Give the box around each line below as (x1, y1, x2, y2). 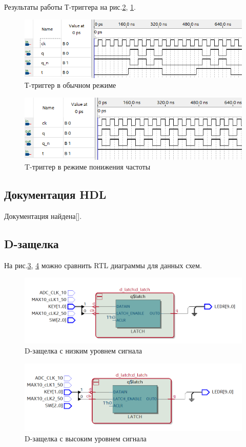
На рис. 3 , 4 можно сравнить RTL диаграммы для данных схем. (4, 259, 202, 270)
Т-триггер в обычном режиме (25, 80, 116, 90)
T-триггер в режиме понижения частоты (25, 161, 151, 172)
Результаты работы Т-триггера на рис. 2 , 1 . (4, 2, 136, 12)
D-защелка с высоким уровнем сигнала (25, 433, 147, 443)
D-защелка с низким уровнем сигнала (25, 345, 142, 356)
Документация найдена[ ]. (4, 211, 82, 221)
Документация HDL (4, 187, 107, 202)
